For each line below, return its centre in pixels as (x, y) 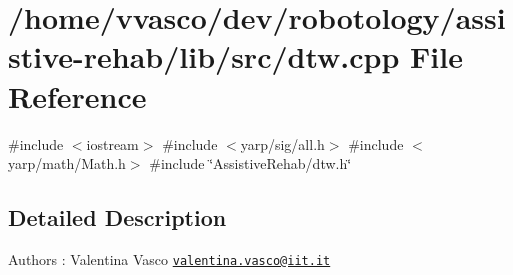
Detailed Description (117, 217)
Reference (77, 95)
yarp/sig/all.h (282, 143)
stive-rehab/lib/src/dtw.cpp (204, 56)
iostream (112, 143)
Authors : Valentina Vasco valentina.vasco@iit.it (169, 258)
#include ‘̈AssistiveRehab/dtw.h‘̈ (250, 163)
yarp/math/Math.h (67, 163)
